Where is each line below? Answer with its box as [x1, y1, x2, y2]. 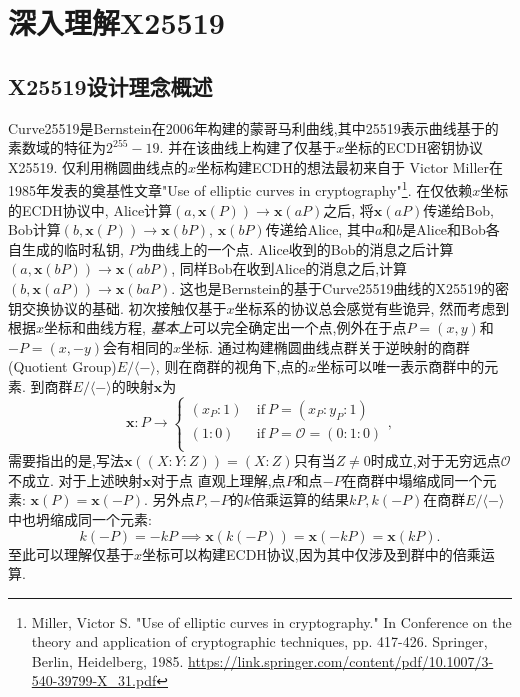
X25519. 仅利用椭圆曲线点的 [8, 156, 189, 177]
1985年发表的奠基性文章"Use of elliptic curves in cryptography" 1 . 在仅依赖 [8, 177, 473, 201]
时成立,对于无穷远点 [370, 450, 501, 471]
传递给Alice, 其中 [265, 219, 375, 240]
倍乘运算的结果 [251, 489, 350, 510]
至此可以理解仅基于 [8, 543, 134, 564]
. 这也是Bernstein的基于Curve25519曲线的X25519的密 [171, 277, 510, 298]
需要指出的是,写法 [8, 450, 124, 471]
